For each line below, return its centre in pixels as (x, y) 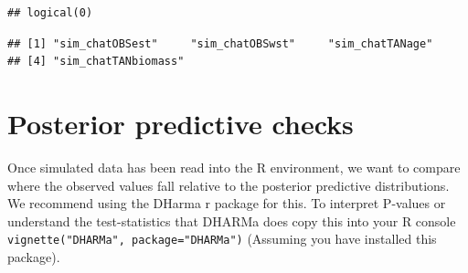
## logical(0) (50, 13)
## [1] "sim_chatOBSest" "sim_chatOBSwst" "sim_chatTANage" (220, 43)
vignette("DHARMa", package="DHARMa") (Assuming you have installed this (222, 239)
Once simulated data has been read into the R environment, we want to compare (234, 167)
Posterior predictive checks (181, 123)
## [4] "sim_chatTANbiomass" (96, 62)
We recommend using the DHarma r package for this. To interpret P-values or (227, 203)
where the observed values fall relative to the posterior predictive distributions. (229, 185)
